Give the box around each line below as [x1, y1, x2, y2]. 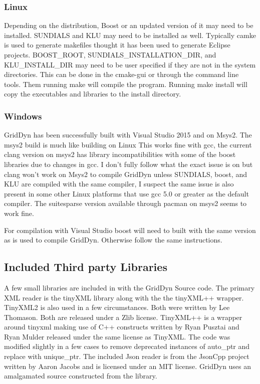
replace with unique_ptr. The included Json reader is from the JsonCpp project [4, 351, 249, 361]
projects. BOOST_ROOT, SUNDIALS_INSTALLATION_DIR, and [4, 49, 216, 59]
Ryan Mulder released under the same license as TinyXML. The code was [4, 331, 230, 341]
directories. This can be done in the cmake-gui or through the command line [4, 69, 239, 79]
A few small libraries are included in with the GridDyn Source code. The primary [4, 282, 255, 292]
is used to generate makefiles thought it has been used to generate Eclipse [4, 39, 230, 50]
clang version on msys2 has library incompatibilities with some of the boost [4, 149, 236, 159]
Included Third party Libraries [4, 259, 167, 274]
